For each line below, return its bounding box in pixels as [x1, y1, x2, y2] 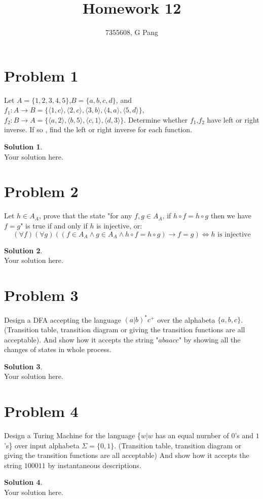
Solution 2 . [4, 245, 43, 255]
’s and [235, 430, 254, 441]
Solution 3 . [4, 361, 43, 371]
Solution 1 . [4, 141, 43, 152]
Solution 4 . [4, 477, 43, 487]
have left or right [207, 114, 259, 125]
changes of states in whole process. [4, 344, 111, 355]
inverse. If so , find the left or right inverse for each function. [4, 124, 193, 135]
